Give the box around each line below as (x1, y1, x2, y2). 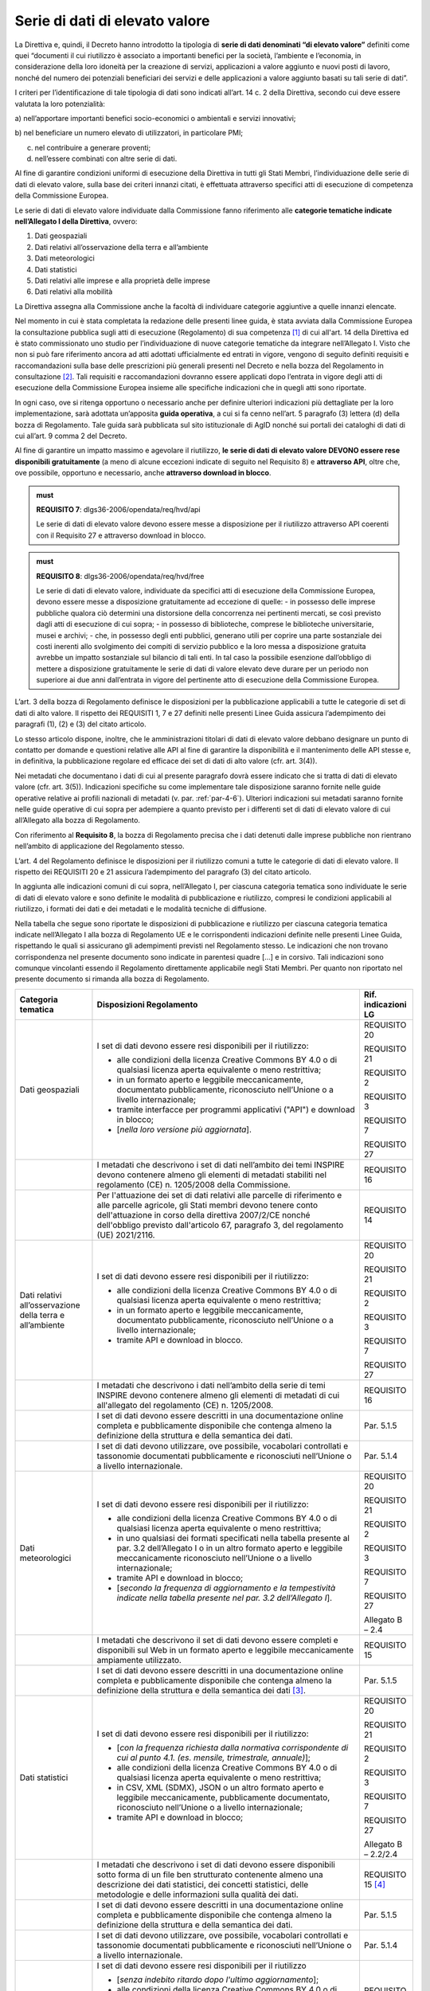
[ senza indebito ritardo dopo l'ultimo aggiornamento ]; (116, 1973, 319, 1985)
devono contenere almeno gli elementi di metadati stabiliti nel (96, 1169, 326, 1180)
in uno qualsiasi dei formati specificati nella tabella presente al (116, 1532, 350, 1543)
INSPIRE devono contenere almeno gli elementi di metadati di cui (96, 1390, 340, 1401)
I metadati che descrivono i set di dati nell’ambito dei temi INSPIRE (96, 1159, 346, 1170)
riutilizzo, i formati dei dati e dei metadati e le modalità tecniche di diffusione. (14, 904, 267, 913)
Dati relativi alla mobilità (34, 287, 113, 296)
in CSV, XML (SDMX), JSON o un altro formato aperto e (116, 1782, 324, 1793)
